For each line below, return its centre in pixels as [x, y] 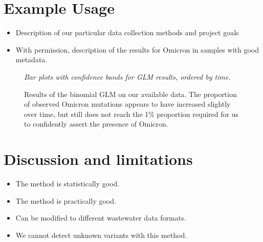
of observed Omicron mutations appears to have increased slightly [127, 104]
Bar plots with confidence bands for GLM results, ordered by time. [127, 76]
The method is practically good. [66, 200]
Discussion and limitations [98, 159]
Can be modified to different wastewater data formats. [101, 218]
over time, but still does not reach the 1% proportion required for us [131, 114]
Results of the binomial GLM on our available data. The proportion [130, 94]
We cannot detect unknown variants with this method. [101, 235]
